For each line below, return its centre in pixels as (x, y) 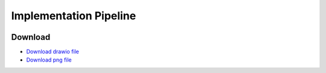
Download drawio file (53, 52)
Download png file (49, 60)
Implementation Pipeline (74, 16)
